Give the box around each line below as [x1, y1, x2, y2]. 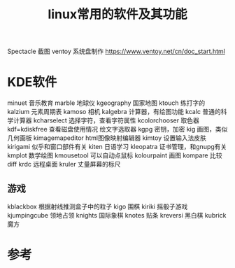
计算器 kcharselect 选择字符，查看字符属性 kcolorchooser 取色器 [13, 116, 199, 125]
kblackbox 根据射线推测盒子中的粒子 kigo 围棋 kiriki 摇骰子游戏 [7, 202, 188, 211]
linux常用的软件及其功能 [48, 6, 187, 22]
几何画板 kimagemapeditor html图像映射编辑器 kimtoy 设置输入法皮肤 [7, 134, 206, 142]
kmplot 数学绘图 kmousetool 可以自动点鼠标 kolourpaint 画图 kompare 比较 [7, 151, 222, 160]
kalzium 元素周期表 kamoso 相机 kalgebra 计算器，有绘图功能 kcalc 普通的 [7, 108, 222, 116]
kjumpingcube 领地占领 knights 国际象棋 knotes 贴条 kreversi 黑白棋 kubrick [7, 211, 227, 219]
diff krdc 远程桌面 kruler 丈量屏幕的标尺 [7, 160, 121, 169]
